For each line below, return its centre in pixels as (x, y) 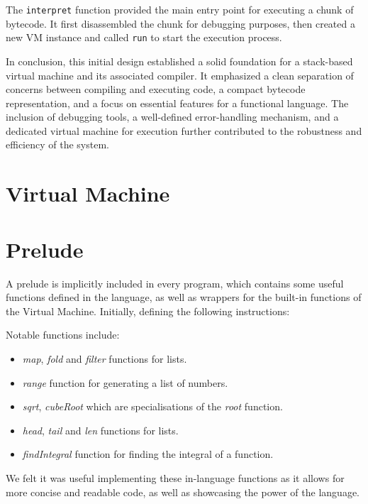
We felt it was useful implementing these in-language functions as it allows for (175, 477)
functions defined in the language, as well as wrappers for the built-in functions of (184, 297)
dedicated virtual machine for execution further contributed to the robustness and (184, 130)
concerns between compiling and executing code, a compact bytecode (156, 89)
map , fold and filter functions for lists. (105, 358)
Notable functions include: (63, 335)
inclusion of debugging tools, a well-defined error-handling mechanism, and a (172, 117)
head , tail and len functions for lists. (100, 430)
